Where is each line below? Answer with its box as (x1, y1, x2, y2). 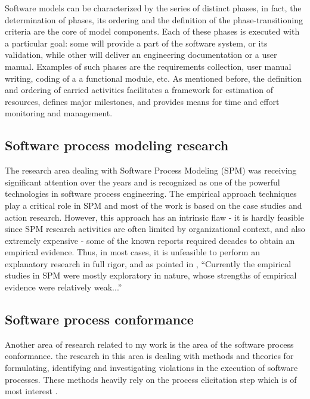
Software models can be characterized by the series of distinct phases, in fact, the (5, 2, 302, 14)
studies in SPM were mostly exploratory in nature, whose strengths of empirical (5, 269, 297, 282)
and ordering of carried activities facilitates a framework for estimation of (5, 83, 274, 96)
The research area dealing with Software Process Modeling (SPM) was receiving (5, 164, 297, 177)
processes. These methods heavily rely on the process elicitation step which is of (5, 373, 297, 385)
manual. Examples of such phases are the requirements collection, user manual (5, 60, 292, 72)
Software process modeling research (5, 136, 229, 154)
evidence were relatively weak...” (5, 281, 122, 293)
